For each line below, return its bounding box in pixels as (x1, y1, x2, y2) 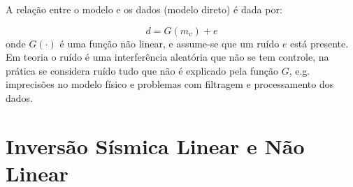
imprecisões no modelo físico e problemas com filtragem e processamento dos (6, 77, 334, 91)
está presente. (290, 36, 349, 50)
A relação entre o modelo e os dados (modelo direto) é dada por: (6, 2, 282, 16)
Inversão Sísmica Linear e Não (6, 131, 305, 160)
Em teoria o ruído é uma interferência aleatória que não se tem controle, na (6, 50, 329, 64)
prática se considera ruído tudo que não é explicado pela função (6, 63, 278, 77)
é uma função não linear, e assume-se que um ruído (59, 36, 280, 50)
